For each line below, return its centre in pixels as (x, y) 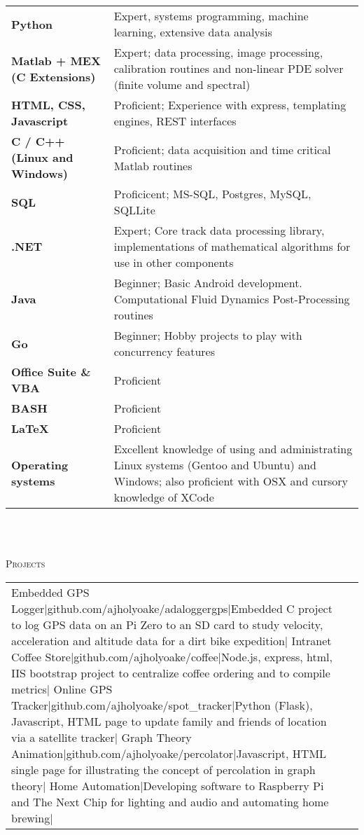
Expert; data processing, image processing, (218, 52)
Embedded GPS (50, 592)
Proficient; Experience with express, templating (230, 105)
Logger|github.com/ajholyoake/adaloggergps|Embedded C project (172, 608)
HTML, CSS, (48, 105)
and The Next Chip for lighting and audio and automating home (170, 801)
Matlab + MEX (56, 60)
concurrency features (164, 351)
